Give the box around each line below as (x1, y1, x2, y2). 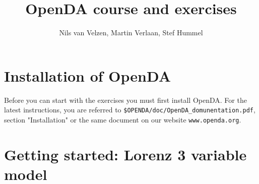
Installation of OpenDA (4, 65, 171, 86)
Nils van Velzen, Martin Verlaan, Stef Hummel (59, 27, 203, 38)
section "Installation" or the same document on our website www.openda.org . (4, 114, 241, 125)
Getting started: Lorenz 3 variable (4, 144, 247, 164)
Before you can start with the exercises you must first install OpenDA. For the (4, 94, 247, 105)
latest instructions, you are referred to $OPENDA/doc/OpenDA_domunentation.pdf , (4, 104, 255, 115)
